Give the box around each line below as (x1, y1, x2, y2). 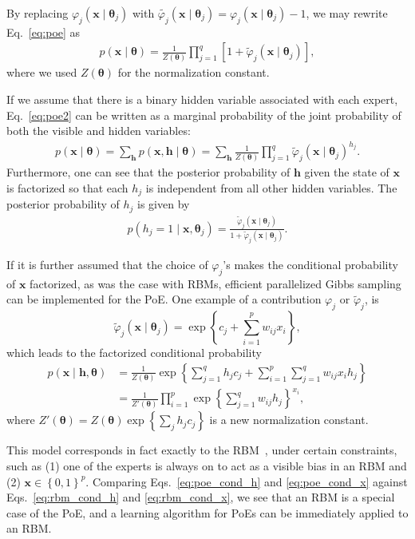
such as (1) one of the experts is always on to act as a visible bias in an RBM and (6, 458, 407, 474)
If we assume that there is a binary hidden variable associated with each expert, (6, 91, 398, 108)
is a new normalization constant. (209, 411, 369, 428)
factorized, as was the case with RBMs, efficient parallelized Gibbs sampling (30, 275, 401, 291)
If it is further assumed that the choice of (6, 256, 208, 273)
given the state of (304, 164, 389, 180)
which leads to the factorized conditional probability (6, 344, 262, 361)
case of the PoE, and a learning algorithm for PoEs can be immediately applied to (6, 504, 409, 521)
